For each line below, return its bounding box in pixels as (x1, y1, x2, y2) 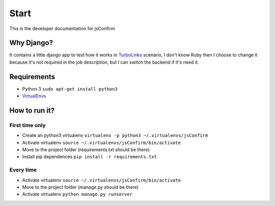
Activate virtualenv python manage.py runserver (22, 191, 132, 197)
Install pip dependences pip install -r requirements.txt (22, 154, 157, 160)
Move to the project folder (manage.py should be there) (22, 184, 139, 190)
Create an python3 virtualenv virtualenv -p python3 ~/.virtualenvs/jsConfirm (22, 132, 208, 138)
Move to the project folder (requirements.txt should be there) (22, 146, 150, 153)
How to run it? (9, 106, 55, 114)
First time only (9, 122, 46, 129)
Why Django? (9, 39, 53, 47)
